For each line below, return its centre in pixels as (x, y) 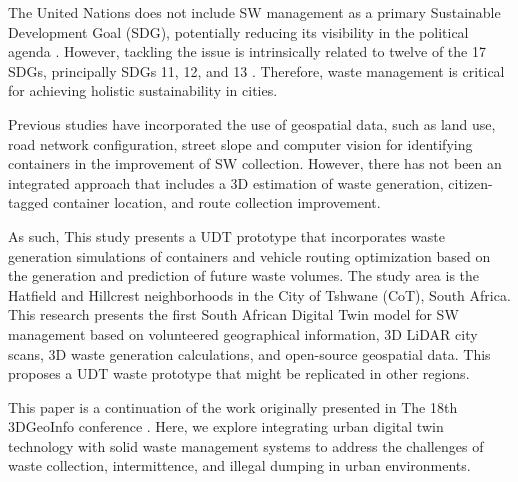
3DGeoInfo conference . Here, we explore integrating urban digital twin (226, 426)
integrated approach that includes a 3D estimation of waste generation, (226, 182)
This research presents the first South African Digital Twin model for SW (233, 314)
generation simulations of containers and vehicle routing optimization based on (249, 255)
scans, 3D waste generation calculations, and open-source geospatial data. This (249, 353)
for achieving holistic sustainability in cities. (143, 90)
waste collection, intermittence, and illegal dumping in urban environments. (239, 465)
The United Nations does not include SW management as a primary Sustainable (254, 12)
